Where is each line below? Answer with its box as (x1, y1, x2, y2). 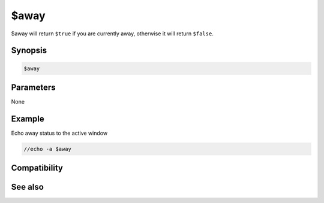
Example (11, 114, 44, 124)
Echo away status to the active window (11, 129, 108, 137)
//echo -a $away (23, 146, 72, 152)
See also (11, 182, 44, 192)
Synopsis (11, 46, 47, 56)
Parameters (11, 82, 56, 92)
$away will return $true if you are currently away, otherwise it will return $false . (11, 30, 214, 37)
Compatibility (11, 163, 63, 173)
